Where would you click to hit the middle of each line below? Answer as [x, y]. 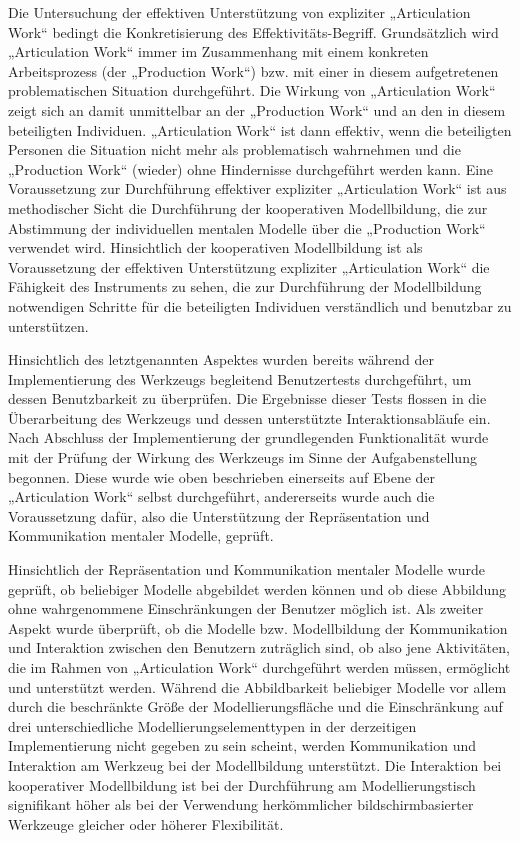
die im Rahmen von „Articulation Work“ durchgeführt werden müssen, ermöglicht [259, 667]
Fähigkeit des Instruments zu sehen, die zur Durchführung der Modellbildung [245, 286]
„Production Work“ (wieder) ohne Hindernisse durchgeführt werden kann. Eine [251, 168]
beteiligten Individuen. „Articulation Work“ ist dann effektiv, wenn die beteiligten [260, 129]
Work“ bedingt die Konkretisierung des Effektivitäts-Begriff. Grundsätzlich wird [253, 31]
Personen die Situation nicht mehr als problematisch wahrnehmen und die [234, 149]
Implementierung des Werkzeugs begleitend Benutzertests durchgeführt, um [240, 378]
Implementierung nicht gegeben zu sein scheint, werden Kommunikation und [242, 745]
